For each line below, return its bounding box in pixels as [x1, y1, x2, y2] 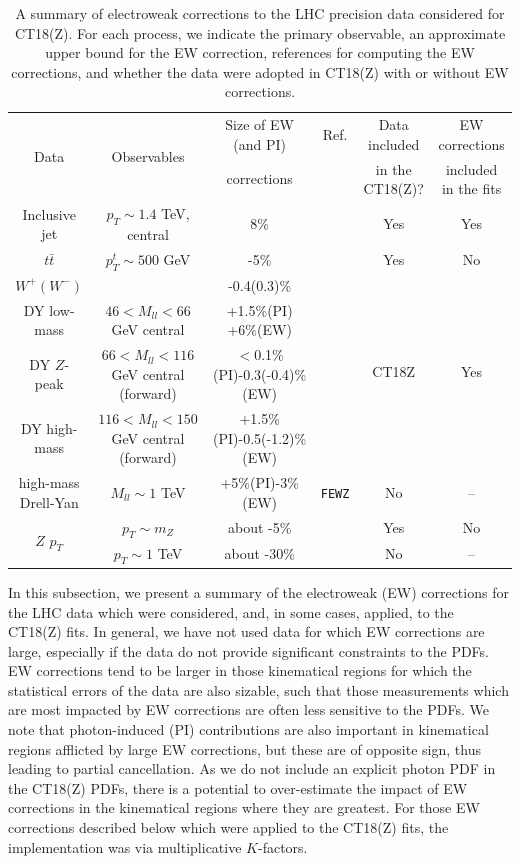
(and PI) [233, 133, 287, 154]
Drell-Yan [19, 491, 79, 512]
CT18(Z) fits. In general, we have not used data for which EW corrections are [8, 621, 485, 642]
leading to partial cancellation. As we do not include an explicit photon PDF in [8, 758, 496, 779]
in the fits [441, 178, 502, 199]
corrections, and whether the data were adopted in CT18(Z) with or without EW [11, 61, 509, 82]
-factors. [257, 836, 308, 857]
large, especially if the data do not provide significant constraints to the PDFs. [8, 640, 489, 661]
